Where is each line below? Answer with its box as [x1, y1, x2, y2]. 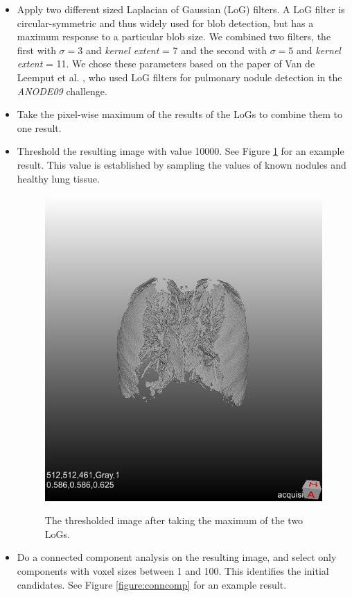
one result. [17, 120, 62, 135]
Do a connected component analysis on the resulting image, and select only [17, 550, 337, 564]
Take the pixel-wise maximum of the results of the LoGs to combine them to [17, 107, 342, 121]
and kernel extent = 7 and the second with [85, 42, 267, 57]
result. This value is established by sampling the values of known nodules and [17, 157, 346, 171]
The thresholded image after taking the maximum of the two [44, 513, 303, 528]
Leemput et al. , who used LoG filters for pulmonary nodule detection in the [17, 69, 342, 84]
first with [17, 42, 56, 57]
